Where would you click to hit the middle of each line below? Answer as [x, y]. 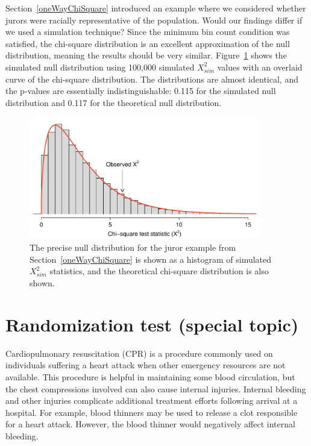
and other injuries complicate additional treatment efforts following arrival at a [152, 400]
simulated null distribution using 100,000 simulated [100, 67]
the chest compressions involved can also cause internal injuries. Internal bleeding [156, 388]
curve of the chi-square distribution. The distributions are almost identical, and [152, 79]
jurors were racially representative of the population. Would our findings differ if [154, 20]
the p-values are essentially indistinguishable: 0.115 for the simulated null [141, 91]
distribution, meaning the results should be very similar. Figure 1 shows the [146, 55]
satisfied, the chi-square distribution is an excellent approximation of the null [148, 43]
